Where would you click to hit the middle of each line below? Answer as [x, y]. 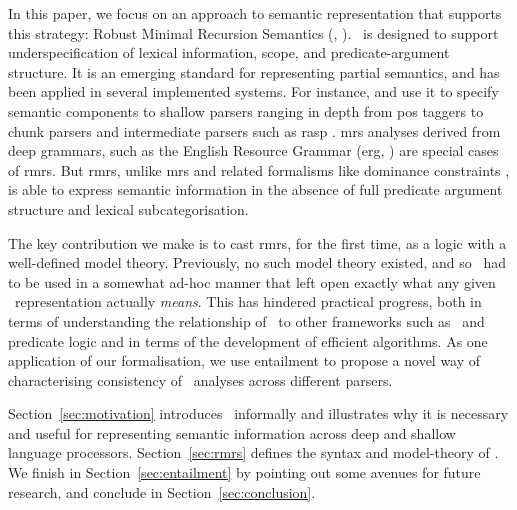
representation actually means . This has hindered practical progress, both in [248, 301]
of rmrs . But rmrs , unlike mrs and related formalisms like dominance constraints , [259, 169]
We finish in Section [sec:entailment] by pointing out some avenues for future [244, 472]
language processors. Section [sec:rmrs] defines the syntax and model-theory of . [253, 452]
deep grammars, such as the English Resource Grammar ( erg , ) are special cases [253, 150]
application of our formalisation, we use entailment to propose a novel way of [244, 360]
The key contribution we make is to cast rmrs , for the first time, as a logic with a [257, 242]
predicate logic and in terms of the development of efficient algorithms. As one [248, 340]
